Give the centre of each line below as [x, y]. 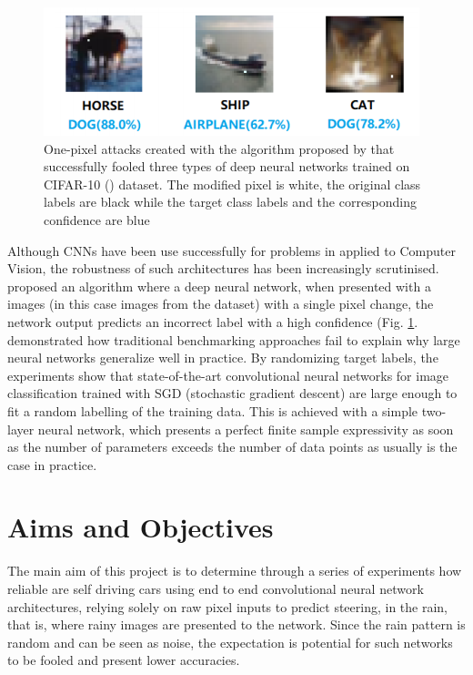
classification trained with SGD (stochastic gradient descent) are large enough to [232, 393]
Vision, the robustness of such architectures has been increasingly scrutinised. [223, 268]
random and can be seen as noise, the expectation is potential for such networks [230, 642]
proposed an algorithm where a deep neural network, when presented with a [219, 286]
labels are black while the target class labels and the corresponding [231, 202]
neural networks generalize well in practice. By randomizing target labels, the [223, 358]
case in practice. [52, 464]
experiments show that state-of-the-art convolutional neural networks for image [228, 375]
